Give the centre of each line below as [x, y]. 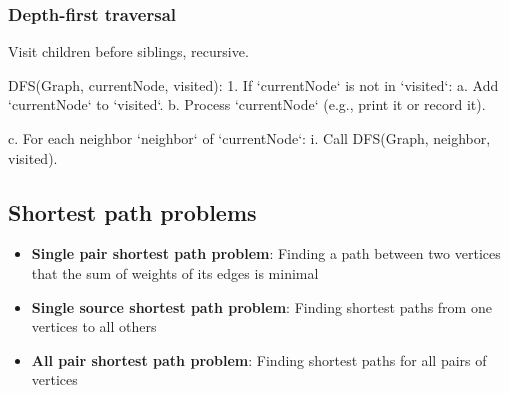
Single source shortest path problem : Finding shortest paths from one [261, 306]
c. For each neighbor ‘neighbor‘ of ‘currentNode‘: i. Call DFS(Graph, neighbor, [249, 138]
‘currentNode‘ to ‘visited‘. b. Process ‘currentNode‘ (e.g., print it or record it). [247, 104]
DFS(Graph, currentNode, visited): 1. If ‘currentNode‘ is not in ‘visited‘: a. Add [253, 84]
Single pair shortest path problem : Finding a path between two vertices [266, 253]
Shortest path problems [132, 211]
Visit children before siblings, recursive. [128, 51]
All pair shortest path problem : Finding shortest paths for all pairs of [259, 359]
